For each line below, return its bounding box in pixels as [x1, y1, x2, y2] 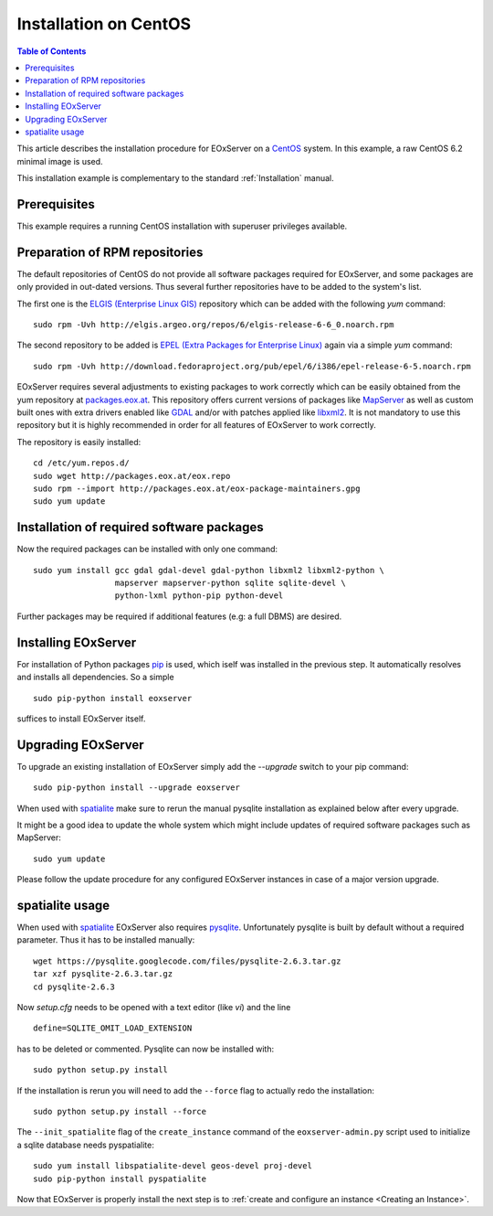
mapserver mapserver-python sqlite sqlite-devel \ [114, 578, 346, 589]
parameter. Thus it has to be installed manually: [16, 934, 195, 945]
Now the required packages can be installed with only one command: [16, 544, 278, 555]
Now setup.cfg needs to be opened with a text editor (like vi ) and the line [16, 1002, 291, 1012]
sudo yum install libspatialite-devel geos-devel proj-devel [33, 1161, 312, 1171]
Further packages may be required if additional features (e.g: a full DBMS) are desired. [16, 611, 342, 622]
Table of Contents [16, 46, 87, 57]
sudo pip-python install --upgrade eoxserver [33, 783, 241, 793]
